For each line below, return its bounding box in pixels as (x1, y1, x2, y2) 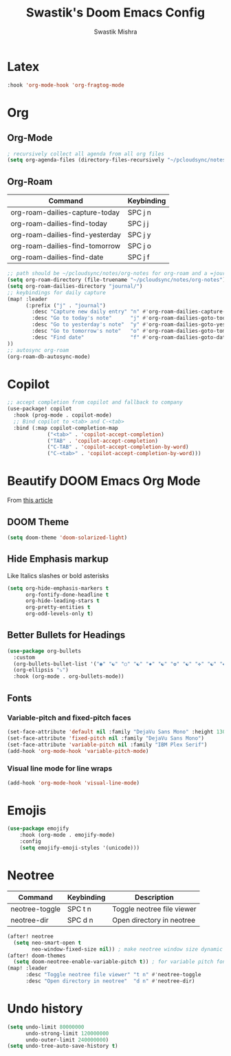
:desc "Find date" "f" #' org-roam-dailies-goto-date (32, 333, 229, 341)
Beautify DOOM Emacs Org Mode (7, 473, 201, 489)
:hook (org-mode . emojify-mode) (19, 832, 115, 839)
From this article (7, 496, 53, 505)
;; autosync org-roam (7, 346, 69, 353)
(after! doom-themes (7, 952, 67, 959)
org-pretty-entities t (25, 604, 91, 611)
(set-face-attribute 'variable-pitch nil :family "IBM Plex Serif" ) (7, 741, 208, 748)
